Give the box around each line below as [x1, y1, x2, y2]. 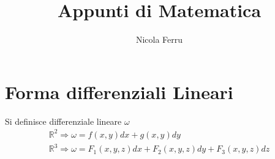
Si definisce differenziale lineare [5, 114, 122, 127]
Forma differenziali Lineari [5, 79, 233, 104]
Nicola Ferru [135, 33, 183, 46]
